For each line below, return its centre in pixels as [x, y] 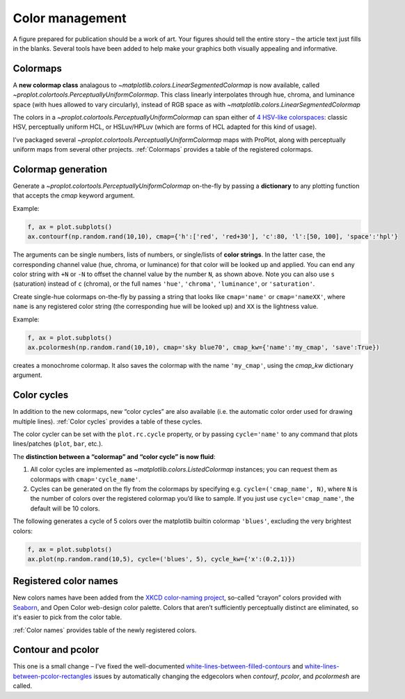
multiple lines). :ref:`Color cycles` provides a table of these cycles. [108, 421]
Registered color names [65, 581]
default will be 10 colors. [65, 508]
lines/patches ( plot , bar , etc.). [58, 444]
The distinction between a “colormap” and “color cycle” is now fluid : [114, 456]
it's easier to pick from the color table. [67, 617]
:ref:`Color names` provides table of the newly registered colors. [105, 630]
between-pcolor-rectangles [53, 676]
